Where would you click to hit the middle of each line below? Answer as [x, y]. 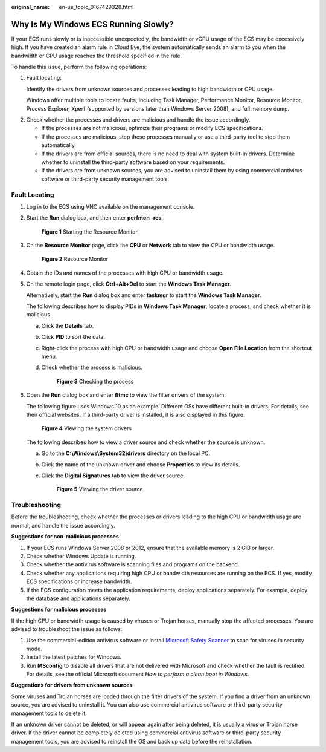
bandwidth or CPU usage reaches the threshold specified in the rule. [97, 56]
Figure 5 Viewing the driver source [100, 489]
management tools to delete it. [49, 713]
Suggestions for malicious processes [59, 610]
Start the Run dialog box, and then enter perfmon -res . [94, 218]
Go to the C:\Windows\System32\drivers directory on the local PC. [126, 453]
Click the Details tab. [67, 325]
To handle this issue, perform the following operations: [79, 67]
